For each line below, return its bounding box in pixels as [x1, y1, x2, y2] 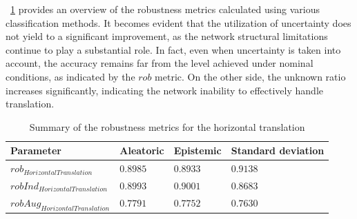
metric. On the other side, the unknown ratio [155, 69, 346, 83]
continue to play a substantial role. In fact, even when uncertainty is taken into [6, 42, 341, 56]
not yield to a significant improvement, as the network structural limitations [6, 29, 328, 43]
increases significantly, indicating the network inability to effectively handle [6, 83, 323, 97]
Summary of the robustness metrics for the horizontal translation [29, 119, 305, 134]
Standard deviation [231, 143, 325, 158]
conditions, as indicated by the [6, 69, 135, 83]
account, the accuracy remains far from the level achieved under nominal [6, 56, 313, 70]
